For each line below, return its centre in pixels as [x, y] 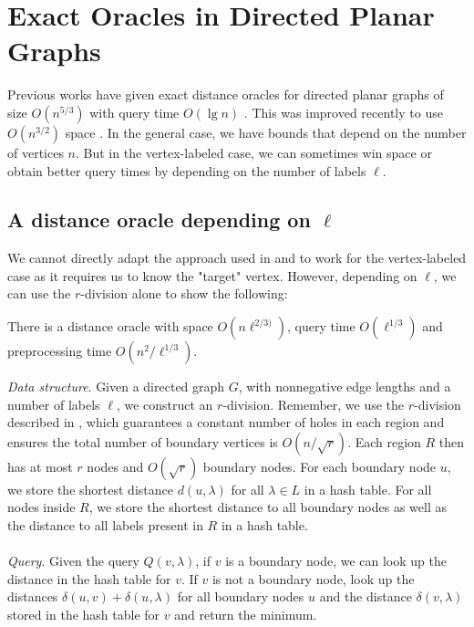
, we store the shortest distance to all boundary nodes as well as [268, 507]
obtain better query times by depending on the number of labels [187, 170]
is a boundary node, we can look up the [336, 561]
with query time [134, 112]
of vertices [36, 152]
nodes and [115, 466]
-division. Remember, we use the [314, 404]
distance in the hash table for [89, 578]
